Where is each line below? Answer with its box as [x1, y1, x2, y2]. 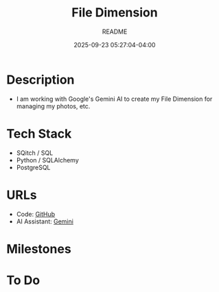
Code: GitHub [16, 210, 56, 218]
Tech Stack [6, 125, 72, 141]
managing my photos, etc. [16, 101, 91, 110]
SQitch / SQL [16, 149, 54, 157]
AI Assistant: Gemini [16, 217, 73, 226]
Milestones [6, 241, 71, 256]
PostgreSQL [16, 163, 51, 171]
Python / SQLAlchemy [16, 156, 80, 164]
